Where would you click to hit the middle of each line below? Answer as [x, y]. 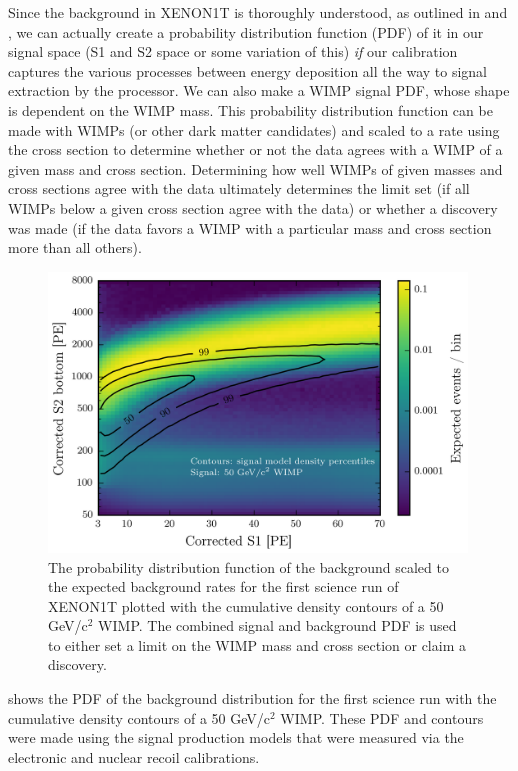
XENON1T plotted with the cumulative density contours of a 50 [246, 605]
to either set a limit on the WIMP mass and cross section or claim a [257, 644]
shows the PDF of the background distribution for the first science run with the [252, 698]
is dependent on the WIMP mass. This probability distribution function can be [250, 109]
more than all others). [75, 247]
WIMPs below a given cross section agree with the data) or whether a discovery [253, 207]
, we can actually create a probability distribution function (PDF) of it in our [246, 31]
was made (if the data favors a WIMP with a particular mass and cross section [250, 227]
